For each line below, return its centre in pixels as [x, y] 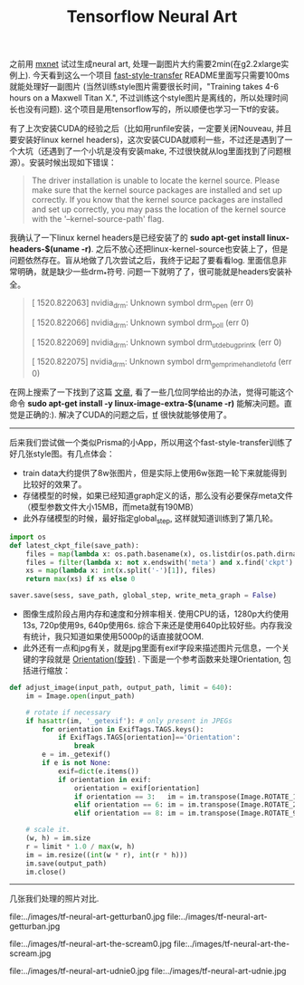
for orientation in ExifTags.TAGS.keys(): [123, 729]
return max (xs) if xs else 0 [81, 579]
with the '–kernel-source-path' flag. [98, 219]
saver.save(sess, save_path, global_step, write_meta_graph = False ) [143, 596]
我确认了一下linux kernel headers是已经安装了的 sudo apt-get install [138, 238]
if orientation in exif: [104, 779]
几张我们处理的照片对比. [54, 899]
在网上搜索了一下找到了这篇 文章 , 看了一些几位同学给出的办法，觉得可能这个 [152, 392]
